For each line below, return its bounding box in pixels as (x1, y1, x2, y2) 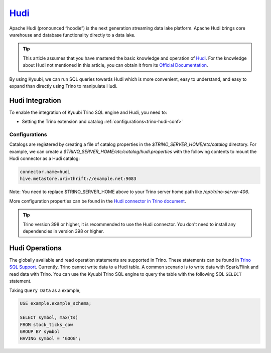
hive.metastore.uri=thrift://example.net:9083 (20, 176, 137, 182)
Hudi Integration (9, 96, 61, 105)
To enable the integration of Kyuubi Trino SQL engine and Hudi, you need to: (9, 109, 168, 115)
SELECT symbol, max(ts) (20, 315, 79, 320)
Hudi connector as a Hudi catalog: (9, 155, 80, 161)
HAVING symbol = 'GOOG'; (20, 336, 81, 341)
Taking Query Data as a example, (9, 287, 81, 293)
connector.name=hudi (20, 169, 70, 175)
